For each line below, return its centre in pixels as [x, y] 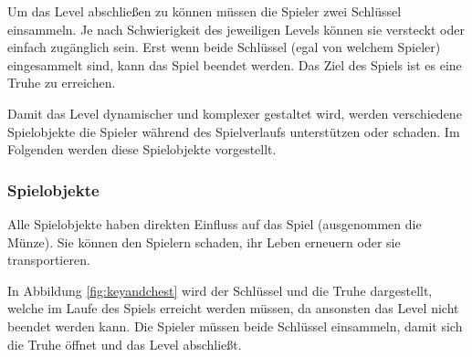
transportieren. [49, 260]
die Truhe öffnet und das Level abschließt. [125, 344]
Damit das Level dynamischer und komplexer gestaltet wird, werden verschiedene [235, 113]
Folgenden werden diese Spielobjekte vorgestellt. [142, 149]
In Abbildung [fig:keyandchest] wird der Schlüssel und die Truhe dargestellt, [220, 290]
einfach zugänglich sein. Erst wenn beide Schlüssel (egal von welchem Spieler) [224, 47]
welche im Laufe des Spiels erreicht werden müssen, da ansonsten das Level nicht [233, 308]
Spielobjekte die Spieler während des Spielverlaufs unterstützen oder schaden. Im [234, 131]
